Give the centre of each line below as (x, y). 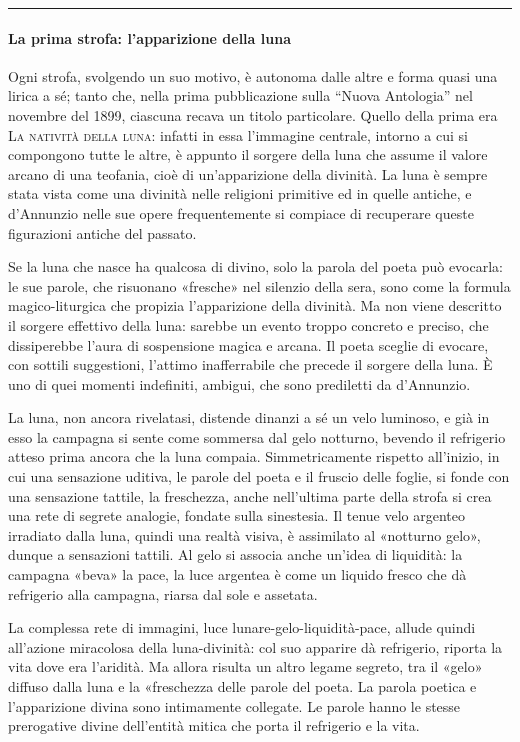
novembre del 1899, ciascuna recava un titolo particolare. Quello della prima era (253, 114)
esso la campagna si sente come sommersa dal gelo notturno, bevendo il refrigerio (257, 436)
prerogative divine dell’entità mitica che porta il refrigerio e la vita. (214, 725)
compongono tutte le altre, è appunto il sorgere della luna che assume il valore (248, 154)
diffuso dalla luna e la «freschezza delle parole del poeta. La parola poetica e (242, 686)
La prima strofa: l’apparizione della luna (149, 37)
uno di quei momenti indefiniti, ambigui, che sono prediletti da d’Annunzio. (239, 383)
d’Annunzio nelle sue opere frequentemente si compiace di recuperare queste (241, 212)
